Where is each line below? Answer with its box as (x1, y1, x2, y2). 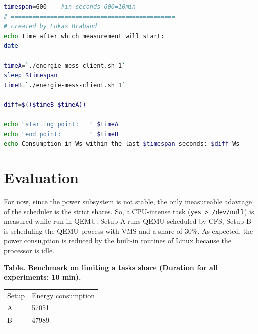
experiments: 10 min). (4, 272, 81, 282)
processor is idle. (4, 245, 55, 256)
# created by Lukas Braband (4, 23, 97, 30)
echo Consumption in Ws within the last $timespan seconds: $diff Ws (4, 140, 240, 148)
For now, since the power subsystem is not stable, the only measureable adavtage (4, 196, 252, 207)
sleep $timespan (4, 72, 58, 79)
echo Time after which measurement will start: (4, 32, 165, 40)
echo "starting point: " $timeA (4, 121, 119, 128)
